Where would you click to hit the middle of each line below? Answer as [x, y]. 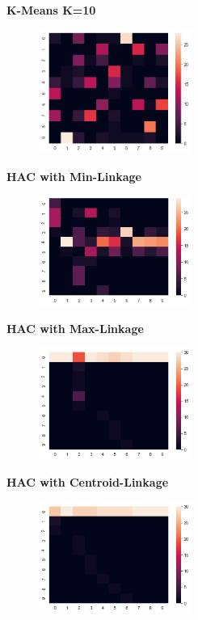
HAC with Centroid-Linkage [88, 482]
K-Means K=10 [51, 10]
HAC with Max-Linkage [75, 328]
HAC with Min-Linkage [74, 176]
